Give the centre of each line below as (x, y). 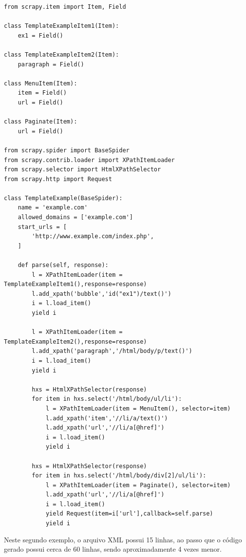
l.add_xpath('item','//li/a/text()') (107, 418)
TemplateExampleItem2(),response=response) (76, 341)
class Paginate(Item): (41, 122)
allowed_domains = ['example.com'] (75, 217)
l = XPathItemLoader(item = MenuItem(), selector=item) (138, 408)
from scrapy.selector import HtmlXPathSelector (83, 170)
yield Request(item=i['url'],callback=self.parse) (129, 514)
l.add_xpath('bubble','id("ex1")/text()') (102, 294)
